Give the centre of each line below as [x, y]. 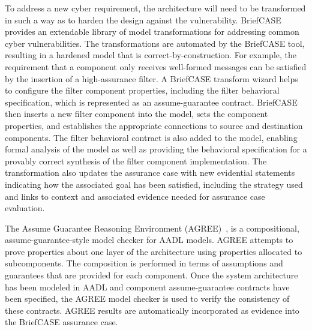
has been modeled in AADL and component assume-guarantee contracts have [147, 286]
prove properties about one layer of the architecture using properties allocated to [154, 251]
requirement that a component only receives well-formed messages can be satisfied [156, 66]
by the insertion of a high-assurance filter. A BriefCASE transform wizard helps [151, 78]
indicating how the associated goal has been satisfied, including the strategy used [154, 184]
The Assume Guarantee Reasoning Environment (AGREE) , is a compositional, [152, 228]
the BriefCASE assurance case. [61, 322]
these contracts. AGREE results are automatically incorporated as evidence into [152, 310]
